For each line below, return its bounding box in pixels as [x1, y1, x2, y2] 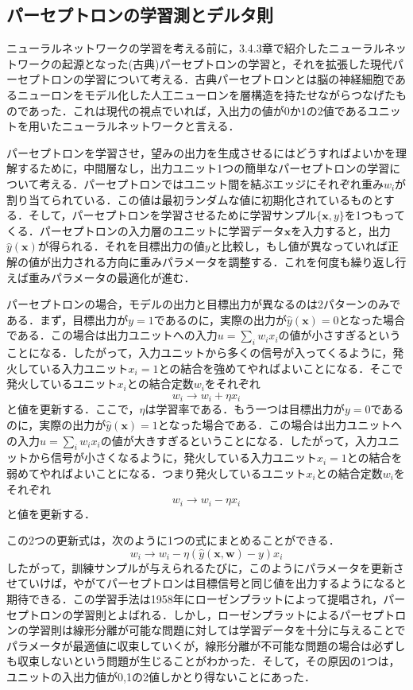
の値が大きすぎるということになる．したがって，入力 [100, 432, 378, 448]
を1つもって [344, 207, 406, 223]
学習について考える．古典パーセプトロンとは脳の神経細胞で [83, 71, 396, 87]
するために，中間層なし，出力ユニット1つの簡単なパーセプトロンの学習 [17, 160, 390, 176]
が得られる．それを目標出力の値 [37, 238, 205, 254]
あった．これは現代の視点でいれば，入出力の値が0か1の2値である [28, 102, 368, 118]
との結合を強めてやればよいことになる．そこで [158, 359, 403, 376]
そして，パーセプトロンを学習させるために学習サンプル [28, 207, 317, 223]
